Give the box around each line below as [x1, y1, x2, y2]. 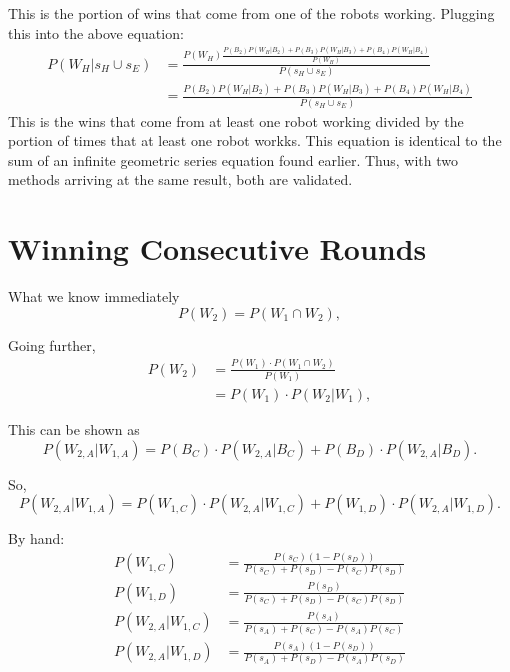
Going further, [8, 334, 96, 355]
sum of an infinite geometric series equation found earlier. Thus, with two [8, 149, 459, 170]
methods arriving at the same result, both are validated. [8, 169, 353, 190]
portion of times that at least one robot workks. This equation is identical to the [8, 130, 502, 151]
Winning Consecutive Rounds [8, 228, 427, 269]
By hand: [8, 528, 65, 549]
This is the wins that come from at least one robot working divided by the [8, 110, 464, 131]
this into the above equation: [8, 22, 184, 43]
